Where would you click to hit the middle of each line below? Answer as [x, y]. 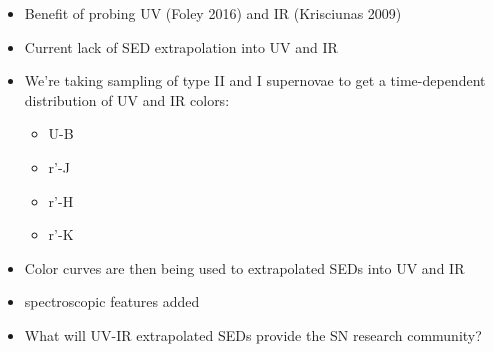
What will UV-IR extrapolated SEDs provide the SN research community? [253, 334]
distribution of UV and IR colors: [127, 99]
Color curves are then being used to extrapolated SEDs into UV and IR [244, 267]
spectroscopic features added [112, 301]
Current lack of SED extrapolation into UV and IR [181, 46]
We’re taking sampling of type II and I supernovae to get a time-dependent [255, 80]
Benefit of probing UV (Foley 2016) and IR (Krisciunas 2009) [213, 13]
